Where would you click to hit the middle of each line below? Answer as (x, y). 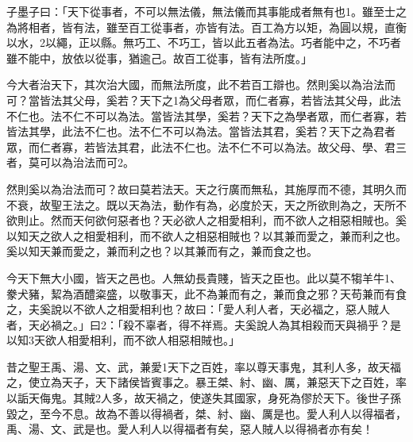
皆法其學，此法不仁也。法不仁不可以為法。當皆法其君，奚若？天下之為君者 (201, 131)
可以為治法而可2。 (87, 162)
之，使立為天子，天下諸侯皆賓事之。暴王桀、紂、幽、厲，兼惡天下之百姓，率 (206, 382)
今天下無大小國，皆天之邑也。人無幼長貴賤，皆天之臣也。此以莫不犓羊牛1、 (204, 277)
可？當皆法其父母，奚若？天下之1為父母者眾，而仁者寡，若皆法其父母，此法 (204, 100)
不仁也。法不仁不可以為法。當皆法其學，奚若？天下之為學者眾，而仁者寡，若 (206, 115)
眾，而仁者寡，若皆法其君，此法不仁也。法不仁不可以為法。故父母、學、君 (201, 146)
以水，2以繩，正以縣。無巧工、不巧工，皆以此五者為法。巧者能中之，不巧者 (204, 42)
